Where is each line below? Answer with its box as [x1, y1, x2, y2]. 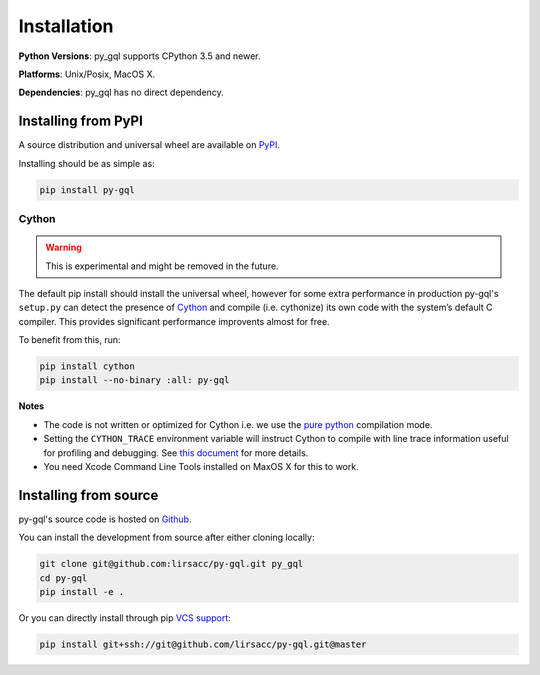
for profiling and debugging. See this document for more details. [43, 446, 309, 459]
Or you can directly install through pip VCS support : [18, 612, 232, 624]
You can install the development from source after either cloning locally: [18, 531, 315, 544]
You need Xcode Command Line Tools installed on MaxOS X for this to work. [43, 461, 359, 473]
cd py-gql [39, 572, 88, 584]
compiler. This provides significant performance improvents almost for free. [18, 315, 330, 327]
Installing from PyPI [18, 113, 144, 130]
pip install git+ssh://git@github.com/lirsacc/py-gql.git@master [39, 639, 367, 650]
